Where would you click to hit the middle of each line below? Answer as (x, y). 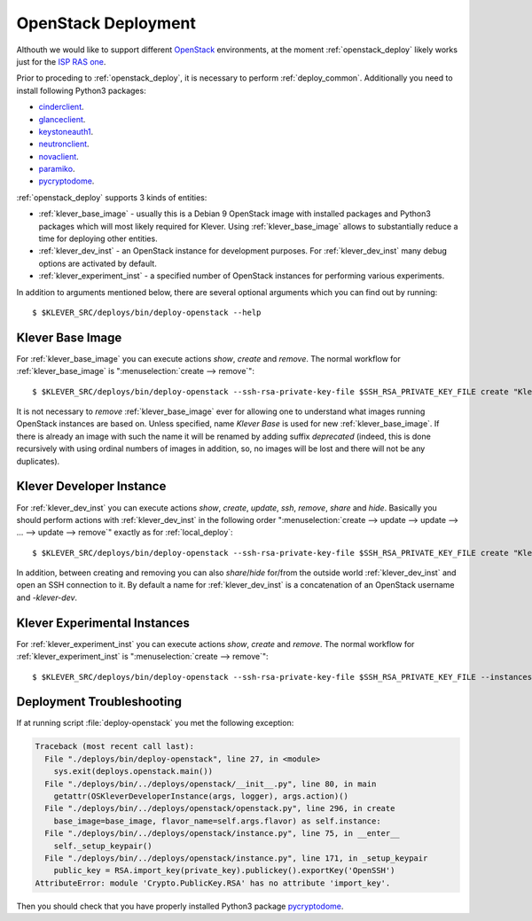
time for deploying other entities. (98, 238)
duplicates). (38, 461)
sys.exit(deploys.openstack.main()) (133, 772)
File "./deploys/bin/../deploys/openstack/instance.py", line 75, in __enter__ (223, 834)
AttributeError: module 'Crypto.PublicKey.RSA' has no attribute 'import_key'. (213, 883)
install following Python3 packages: (81, 90)
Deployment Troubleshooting (99, 702)
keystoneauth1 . (66, 131)
